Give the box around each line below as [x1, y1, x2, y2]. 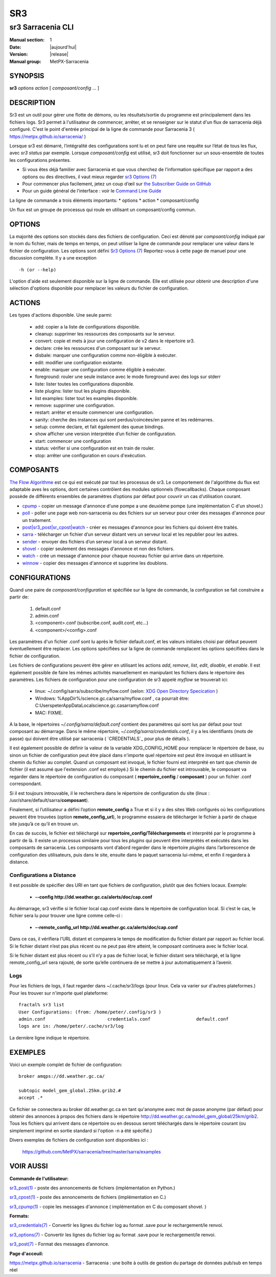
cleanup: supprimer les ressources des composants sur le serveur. [35, 331, 176, 337]
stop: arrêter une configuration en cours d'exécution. [35, 452, 147, 458]
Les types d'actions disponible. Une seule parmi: [9, 312, 112, 318]
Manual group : [9, 58, 41, 64]
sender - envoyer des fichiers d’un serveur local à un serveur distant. [22, 538, 168, 545]
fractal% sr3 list [18, 1002, 65, 1008]
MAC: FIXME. [35, 710, 63, 716]
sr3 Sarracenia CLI [9, 22, 74, 32]
